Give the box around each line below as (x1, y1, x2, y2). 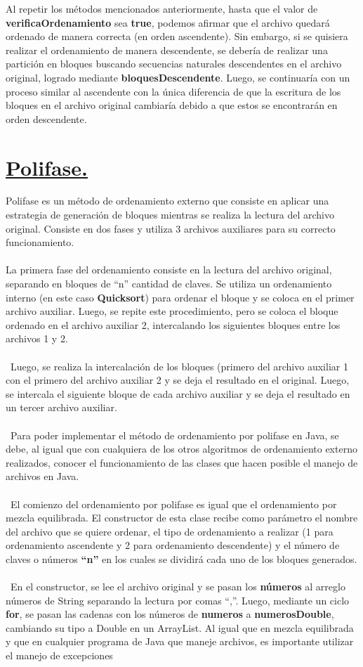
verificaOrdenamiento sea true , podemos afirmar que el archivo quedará (6, 15, 330, 30)
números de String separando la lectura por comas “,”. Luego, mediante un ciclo (6, 592, 350, 607)
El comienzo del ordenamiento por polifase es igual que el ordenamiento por (10, 496, 337, 511)
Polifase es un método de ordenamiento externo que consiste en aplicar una (6, 193, 329, 208)
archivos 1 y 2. (6, 331, 68, 346)
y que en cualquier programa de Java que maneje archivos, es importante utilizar (6, 634, 354, 649)
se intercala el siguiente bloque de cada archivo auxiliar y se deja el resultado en (6, 386, 350, 401)
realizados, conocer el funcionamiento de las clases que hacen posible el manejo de (6, 455, 358, 470)
